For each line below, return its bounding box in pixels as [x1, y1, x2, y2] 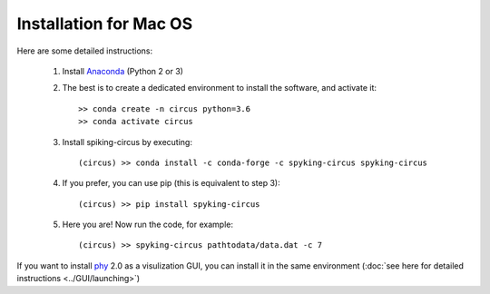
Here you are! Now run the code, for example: [62, 219, 233, 230]
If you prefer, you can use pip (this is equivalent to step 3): [62, 178, 280, 189]
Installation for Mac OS [16, 14, 193, 34]
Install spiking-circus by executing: [62, 136, 192, 147]
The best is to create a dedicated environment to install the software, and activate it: [62, 83, 377, 93]
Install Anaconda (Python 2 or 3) [62, 65, 183, 76]
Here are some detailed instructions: [16, 45, 153, 56]
